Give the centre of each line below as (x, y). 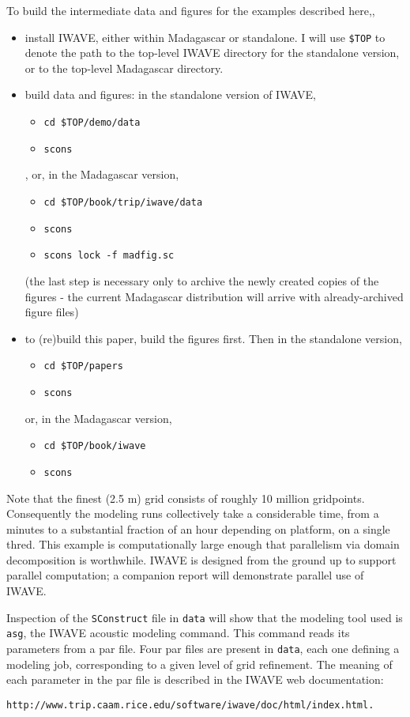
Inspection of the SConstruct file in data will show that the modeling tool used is (205, 617)
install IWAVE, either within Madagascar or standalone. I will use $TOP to (205, 37)
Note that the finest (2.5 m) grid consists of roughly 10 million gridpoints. (186, 498)
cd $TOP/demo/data (92, 123)
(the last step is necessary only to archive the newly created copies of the (202, 280)
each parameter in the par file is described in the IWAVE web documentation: (195, 679)
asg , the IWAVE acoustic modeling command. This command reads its (178, 633)
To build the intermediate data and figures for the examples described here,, (191, 10)
